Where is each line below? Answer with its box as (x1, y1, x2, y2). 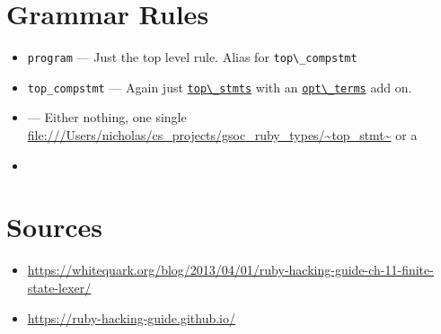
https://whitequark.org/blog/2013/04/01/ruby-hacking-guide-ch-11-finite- (27, 260, 434, 279)
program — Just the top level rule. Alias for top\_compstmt (27, 48, 357, 66)
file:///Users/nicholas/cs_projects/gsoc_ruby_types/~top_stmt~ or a (27, 126, 418, 145)
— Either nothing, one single (27, 108, 187, 127)
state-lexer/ (27, 277, 92, 296)
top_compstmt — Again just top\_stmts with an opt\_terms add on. (27, 77, 412, 96)
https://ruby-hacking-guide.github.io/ (27, 308, 235, 327)
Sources (6, 208, 102, 245)
